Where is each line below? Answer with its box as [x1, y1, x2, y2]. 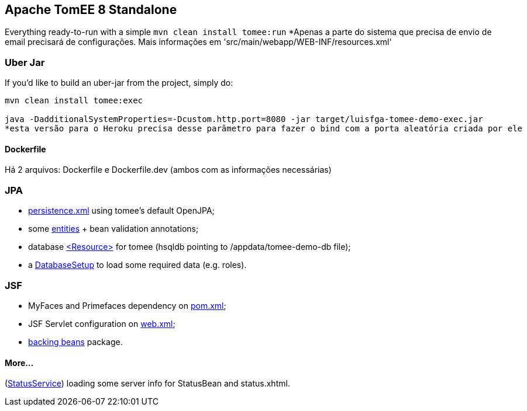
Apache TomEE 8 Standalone [5, 2, 177, 17]
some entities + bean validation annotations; [28, 224, 199, 234]
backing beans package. [28, 336, 123, 347]
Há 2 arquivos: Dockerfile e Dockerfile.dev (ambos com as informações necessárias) [5, 165, 332, 175]
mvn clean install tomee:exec [5, 96, 143, 106]
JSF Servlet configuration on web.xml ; [28, 318, 175, 329]
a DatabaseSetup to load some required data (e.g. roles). [28, 260, 247, 270]
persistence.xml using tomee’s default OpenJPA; [28, 206, 215, 216]
